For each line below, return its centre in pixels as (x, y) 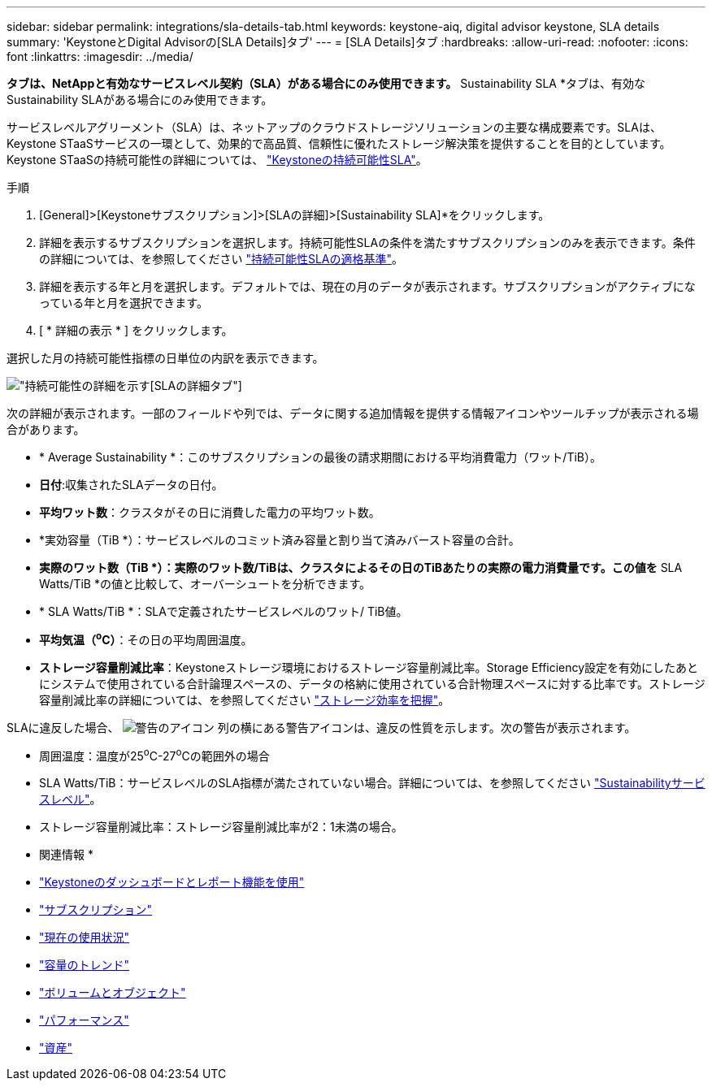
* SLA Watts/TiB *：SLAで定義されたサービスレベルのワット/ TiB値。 (224, 611)
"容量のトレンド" (85, 965)
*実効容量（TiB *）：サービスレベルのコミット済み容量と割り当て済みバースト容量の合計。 (280, 540)
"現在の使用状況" (85, 938)
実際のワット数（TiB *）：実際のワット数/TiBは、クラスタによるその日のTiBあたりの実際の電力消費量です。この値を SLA (361, 567)
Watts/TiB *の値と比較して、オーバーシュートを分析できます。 (205, 584)
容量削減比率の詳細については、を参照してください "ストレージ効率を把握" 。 (245, 699)
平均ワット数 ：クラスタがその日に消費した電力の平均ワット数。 (210, 512)
